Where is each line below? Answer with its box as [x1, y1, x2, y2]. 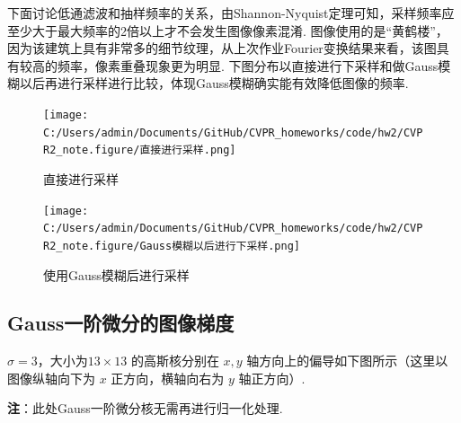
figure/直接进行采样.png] [94, 144, 236, 157]
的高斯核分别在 [130, 351, 219, 370]
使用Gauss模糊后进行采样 [43, 265, 190, 284]
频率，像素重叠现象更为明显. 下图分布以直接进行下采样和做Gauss [57, 56, 439, 75]
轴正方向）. [238, 368, 306, 387]
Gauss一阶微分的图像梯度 [7, 309, 235, 337]
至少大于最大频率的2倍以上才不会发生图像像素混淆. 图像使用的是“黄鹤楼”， [7, 21, 448, 40]
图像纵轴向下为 [7, 368, 95, 387]
